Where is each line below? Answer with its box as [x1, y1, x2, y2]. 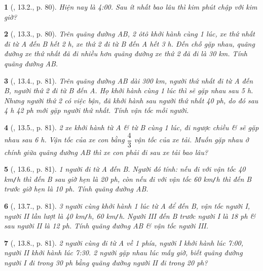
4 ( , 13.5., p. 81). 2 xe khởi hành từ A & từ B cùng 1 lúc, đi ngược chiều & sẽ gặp [4, 122, 259, 132]
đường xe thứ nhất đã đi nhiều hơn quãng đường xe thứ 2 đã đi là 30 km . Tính [4, 48, 247, 59]
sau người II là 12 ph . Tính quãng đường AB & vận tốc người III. [4, 220, 208, 231]
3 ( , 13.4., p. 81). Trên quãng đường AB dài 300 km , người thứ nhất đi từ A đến [4, 75, 253, 86]
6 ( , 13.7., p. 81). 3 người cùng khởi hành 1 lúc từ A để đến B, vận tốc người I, [4, 201, 250, 211]
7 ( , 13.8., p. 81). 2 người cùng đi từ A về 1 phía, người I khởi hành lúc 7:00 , [4, 237, 244, 248]
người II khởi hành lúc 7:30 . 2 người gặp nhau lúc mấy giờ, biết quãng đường [4, 247, 243, 258]
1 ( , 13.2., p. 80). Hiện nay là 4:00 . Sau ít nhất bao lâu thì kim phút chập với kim [4, 2, 257, 12]
